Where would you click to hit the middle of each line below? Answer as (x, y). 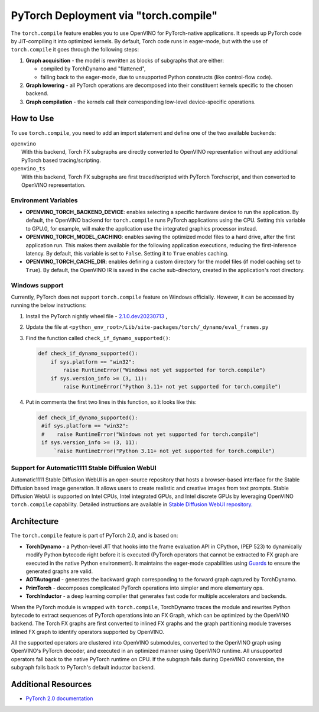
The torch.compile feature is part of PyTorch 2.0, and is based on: (95, 536)
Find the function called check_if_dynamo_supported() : (98, 338)
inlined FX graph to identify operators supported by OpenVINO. (88, 632)
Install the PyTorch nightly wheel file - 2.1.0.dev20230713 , (97, 316)
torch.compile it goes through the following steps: (75, 50)
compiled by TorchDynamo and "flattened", (93, 69)
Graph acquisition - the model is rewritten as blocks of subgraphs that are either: (125, 60)
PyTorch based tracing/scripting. (61, 160)
